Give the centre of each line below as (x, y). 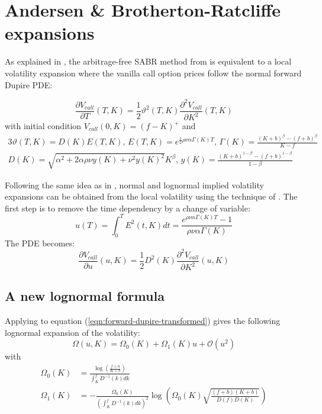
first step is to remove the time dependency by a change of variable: (128, 208)
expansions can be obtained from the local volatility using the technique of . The (151, 196)
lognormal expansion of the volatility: (73, 332)
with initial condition (43, 126)
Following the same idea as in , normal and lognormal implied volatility (134, 184)
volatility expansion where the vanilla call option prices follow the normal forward (153, 73)
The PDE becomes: (40, 243)
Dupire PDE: (29, 84)
